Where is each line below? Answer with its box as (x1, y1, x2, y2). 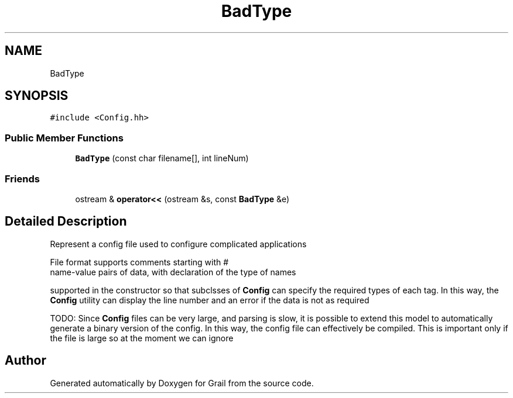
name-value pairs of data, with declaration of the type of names (50, 267, 296, 277)
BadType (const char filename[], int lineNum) (75, 153, 249, 164)
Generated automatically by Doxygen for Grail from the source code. (50, 378, 314, 388)
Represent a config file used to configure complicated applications (50, 238, 307, 249)
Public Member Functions (5, 131, 124, 144)
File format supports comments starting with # (50, 257, 229, 267)
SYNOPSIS (5, 88, 69, 103)
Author (5, 353, 46, 368)
